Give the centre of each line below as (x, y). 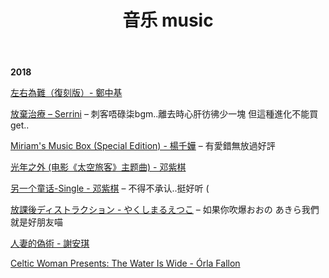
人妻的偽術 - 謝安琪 (50, 243)
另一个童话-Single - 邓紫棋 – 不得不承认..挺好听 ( (110, 188)
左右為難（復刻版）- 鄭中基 (66, 93)
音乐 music (168, 20)
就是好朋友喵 (36, 222)
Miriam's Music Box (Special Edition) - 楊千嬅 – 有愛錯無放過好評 (143, 146)
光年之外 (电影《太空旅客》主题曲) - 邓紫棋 (98, 167)
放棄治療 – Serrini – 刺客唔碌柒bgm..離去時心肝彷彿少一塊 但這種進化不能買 (164, 114)
